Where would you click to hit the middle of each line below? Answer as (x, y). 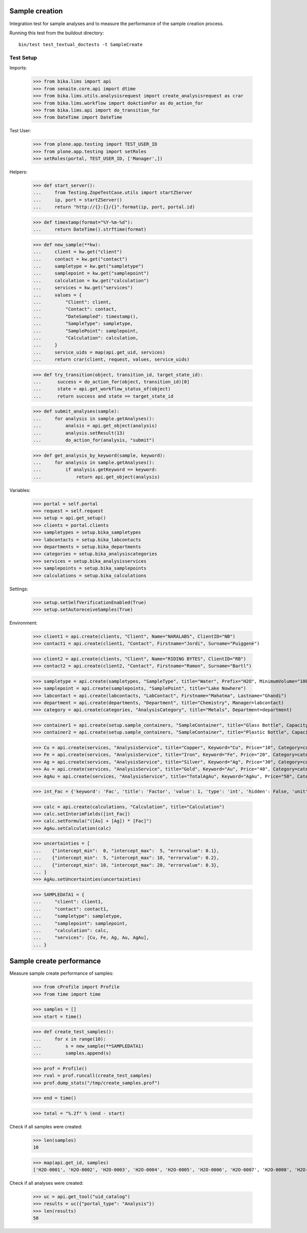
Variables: (20, 490)
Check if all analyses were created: (47, 1183)
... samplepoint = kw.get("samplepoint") (91, 273)
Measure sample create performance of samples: (61, 973)
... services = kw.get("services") (83, 288)
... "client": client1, (68, 902)
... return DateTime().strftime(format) (90, 230)
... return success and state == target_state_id (103, 396)
